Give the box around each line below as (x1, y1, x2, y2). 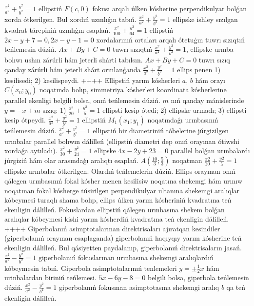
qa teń (226, 282, 246, 292)
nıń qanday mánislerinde (171, 95, 244, 105)
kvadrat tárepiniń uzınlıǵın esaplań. (4, 24, 111, 35)
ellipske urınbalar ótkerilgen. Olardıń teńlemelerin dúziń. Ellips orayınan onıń (4, 166, 235, 176)
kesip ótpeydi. (4, 115, 46, 125)
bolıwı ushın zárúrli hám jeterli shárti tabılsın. (4, 55, 143, 65)
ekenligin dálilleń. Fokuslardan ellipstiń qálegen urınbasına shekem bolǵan (4, 204, 225, 214)
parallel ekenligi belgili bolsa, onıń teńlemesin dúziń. (4, 95, 160, 105)
